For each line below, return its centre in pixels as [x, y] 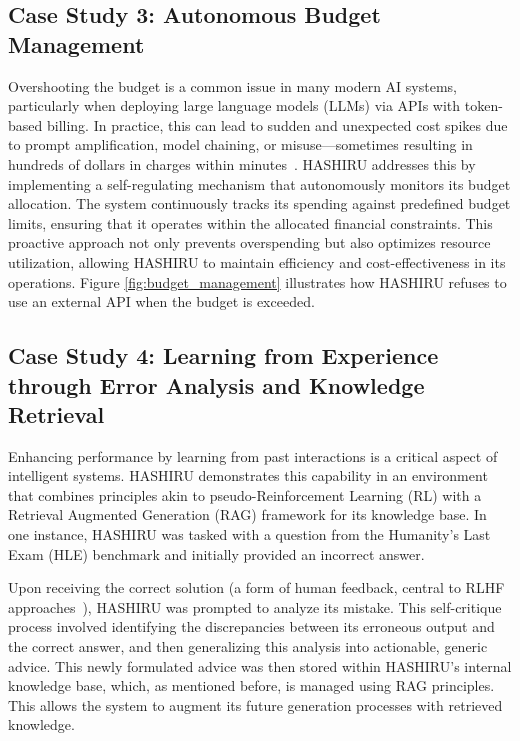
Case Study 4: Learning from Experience [223, 355]
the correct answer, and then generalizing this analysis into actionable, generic [248, 646]
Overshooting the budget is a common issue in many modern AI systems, [232, 85]
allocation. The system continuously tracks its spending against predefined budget [259, 203]
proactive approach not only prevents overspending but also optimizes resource [249, 242]
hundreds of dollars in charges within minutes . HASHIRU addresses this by [242, 163]
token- [483, 105]
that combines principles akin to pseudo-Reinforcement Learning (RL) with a [245, 494]
